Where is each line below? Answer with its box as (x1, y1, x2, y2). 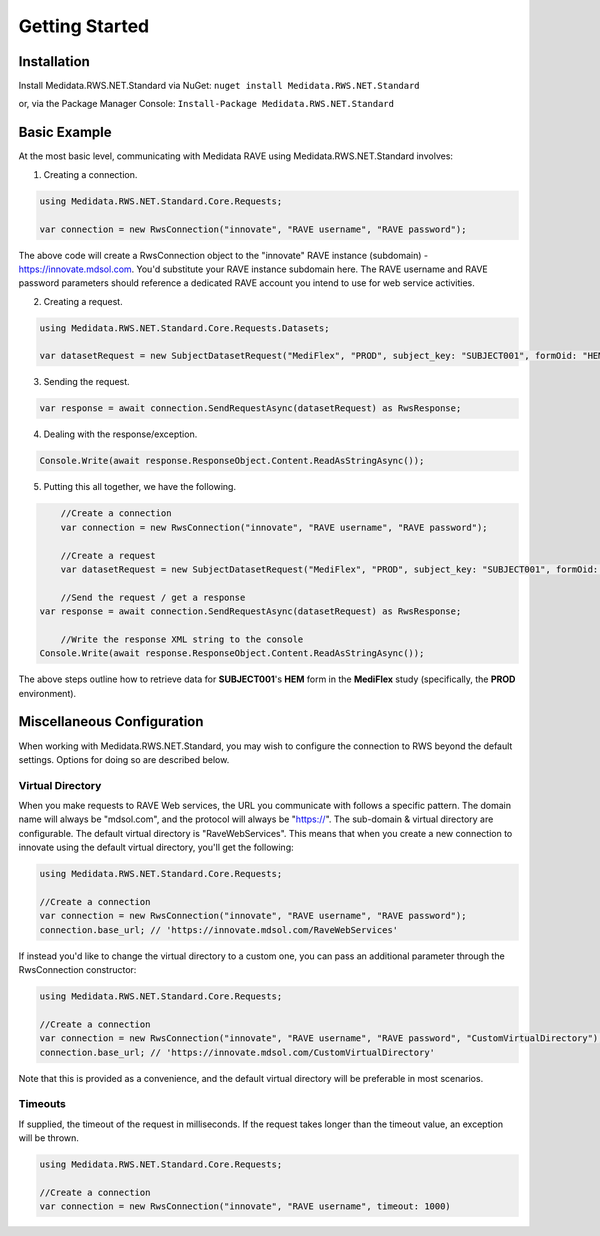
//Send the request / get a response (60, 591, 246, 603)
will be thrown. (18, 1132, 80, 1144)
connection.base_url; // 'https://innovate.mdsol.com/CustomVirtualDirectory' (39, 1046, 435, 1058)
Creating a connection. (43, 168, 138, 180)
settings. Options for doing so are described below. (18, 753, 230, 765)
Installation (18, 53, 90, 70)
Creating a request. (43, 295, 124, 307)
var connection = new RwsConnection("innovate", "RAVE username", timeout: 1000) (39, 1201, 452, 1212)
